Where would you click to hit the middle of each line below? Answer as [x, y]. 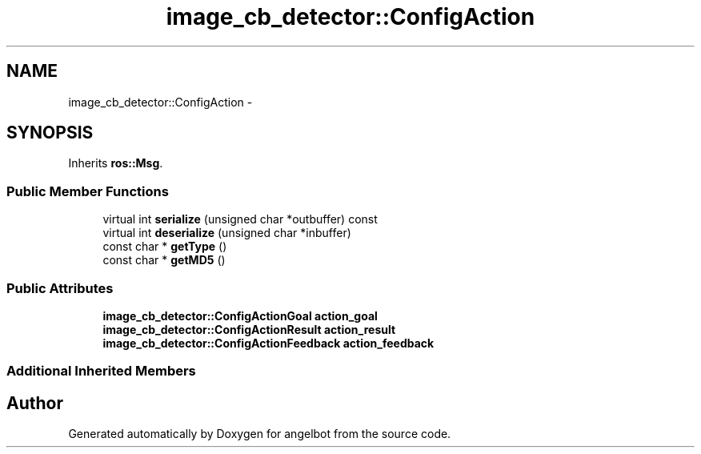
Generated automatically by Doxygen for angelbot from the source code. [260, 434]
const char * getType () [165, 247]
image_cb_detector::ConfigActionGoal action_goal [240, 315]
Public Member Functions [88, 191]
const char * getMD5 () [164, 260]
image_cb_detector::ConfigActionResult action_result [249, 329]
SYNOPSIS [50, 133]
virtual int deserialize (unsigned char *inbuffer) [227, 233]
